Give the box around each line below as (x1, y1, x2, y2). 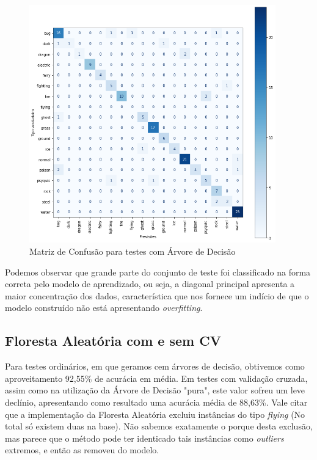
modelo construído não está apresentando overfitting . (5, 301, 203, 314)
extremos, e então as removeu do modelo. (5, 444, 159, 456)
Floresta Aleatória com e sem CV (5, 331, 221, 350)
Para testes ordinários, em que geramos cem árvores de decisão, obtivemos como (5, 360, 305, 373)
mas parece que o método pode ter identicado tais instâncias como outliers (5, 431, 284, 444)
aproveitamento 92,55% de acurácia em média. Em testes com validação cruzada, (5, 371, 308, 384)
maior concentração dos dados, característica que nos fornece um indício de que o (5, 289, 309, 302)
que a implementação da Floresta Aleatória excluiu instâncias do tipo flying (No (5, 407, 305, 420)
